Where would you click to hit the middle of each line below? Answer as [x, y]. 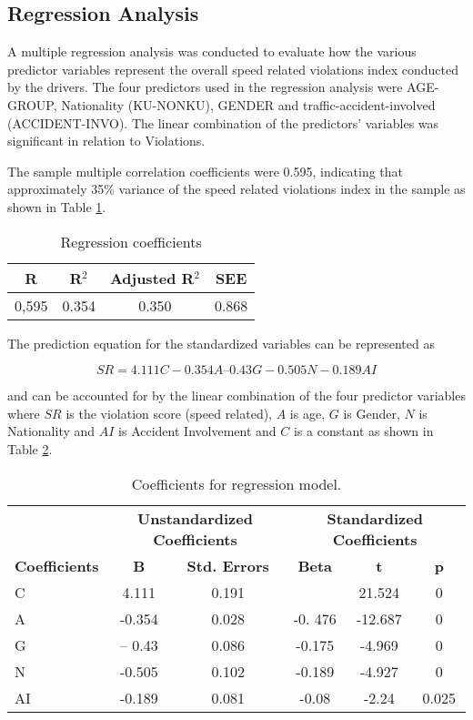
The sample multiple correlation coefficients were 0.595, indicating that [206, 171]
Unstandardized [195, 518]
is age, [307, 413]
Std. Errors [228, 565]
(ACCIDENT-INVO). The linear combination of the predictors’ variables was [223, 122]
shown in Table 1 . [57, 206]
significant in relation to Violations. [106, 141]
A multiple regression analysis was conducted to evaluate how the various [212, 51]
